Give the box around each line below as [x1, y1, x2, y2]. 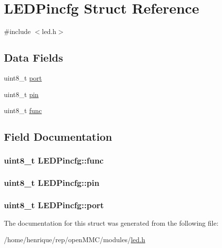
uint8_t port [4, 72, 42, 83]
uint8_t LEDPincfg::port [4, 199, 104, 211]
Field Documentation [4, 129, 112, 144]
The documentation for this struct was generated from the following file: [4, 218, 219, 228]
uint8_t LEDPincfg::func [4, 154, 104, 166]
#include [4, 26, 31, 36]
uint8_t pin [4, 89, 39, 99]
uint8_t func [4, 105, 42, 116]
